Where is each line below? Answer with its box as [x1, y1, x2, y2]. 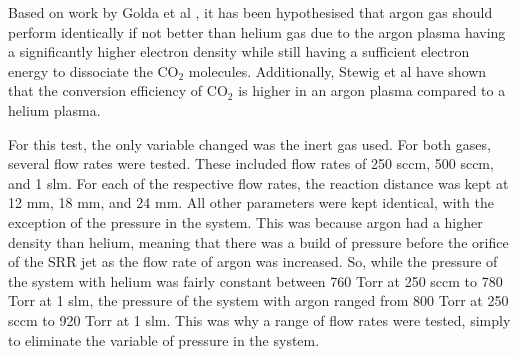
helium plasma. [8, 99, 101, 120]
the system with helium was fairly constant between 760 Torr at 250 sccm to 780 [8, 270, 503, 291]
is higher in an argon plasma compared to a [238, 80, 506, 101]
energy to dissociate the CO [8, 60, 179, 81]
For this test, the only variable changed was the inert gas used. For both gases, [8, 133, 491, 154]
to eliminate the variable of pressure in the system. [8, 329, 320, 350]
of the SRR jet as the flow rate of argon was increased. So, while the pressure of [8, 251, 498, 272]
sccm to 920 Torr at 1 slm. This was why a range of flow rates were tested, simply [8, 309, 511, 330]
